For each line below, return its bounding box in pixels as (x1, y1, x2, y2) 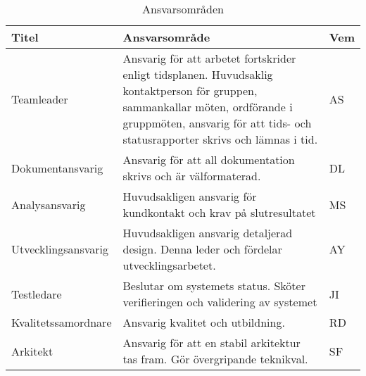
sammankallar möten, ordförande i (122, 99, 293, 115)
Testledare (11, 285, 62, 302)
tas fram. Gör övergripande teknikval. (122, 351, 308, 367)
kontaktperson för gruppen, (122, 82, 258, 99)
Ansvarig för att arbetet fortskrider (122, 50, 296, 66)
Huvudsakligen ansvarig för (122, 188, 257, 204)
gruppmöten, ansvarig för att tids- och (122, 115, 312, 131)
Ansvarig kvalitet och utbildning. (122, 314, 285, 330)
